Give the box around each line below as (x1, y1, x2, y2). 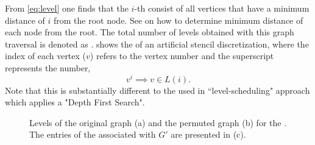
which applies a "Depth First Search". (5, 96, 145, 108)
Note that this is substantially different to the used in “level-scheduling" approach (5, 83, 310, 96)
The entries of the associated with (29, 128, 156, 141)
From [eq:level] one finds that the (5, 2, 129, 14)
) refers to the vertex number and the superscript (90, 49, 274, 62)
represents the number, (5, 61, 91, 74)
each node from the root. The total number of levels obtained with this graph (5, 26, 294, 38)
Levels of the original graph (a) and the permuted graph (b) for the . (29, 116, 287, 129)
